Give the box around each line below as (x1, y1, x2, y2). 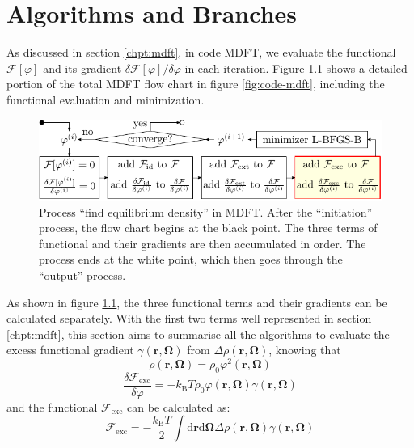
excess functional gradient (6, 341, 134, 358)
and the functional (6, 398, 98, 415)
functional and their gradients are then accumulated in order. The (39, 235, 366, 251)
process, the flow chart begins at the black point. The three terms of (39, 219, 378, 236)
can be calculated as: (127, 398, 230, 415)
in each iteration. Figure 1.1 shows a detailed (184, 59, 408, 76)
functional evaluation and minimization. (6, 91, 205, 108)
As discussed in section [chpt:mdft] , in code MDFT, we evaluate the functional (6, 44, 396, 61)
